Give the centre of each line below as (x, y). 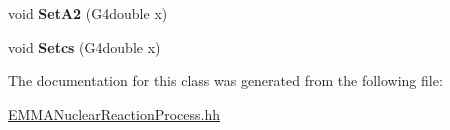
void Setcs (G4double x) (84, 46)
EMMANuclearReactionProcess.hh (114, 113)
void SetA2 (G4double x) (88, 13)
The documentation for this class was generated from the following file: (225, 80)
